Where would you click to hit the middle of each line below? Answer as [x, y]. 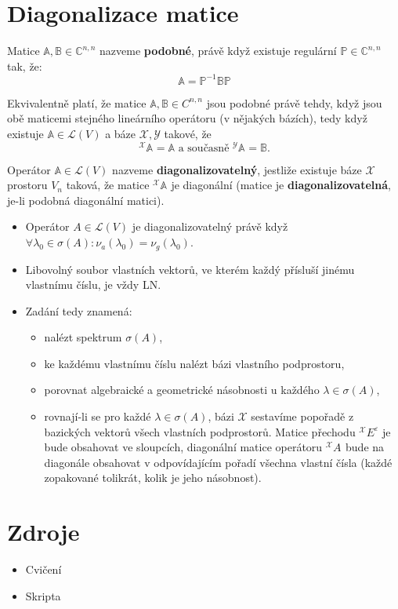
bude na [365, 447]
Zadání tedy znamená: [79, 310]
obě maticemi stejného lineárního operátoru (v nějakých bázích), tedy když [187, 118]
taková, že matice [108, 185]
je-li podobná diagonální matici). [86, 200]
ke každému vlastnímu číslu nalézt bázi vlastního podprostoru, [194, 363]
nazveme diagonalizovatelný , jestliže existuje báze [237, 169]
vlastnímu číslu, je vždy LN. [93, 284]
